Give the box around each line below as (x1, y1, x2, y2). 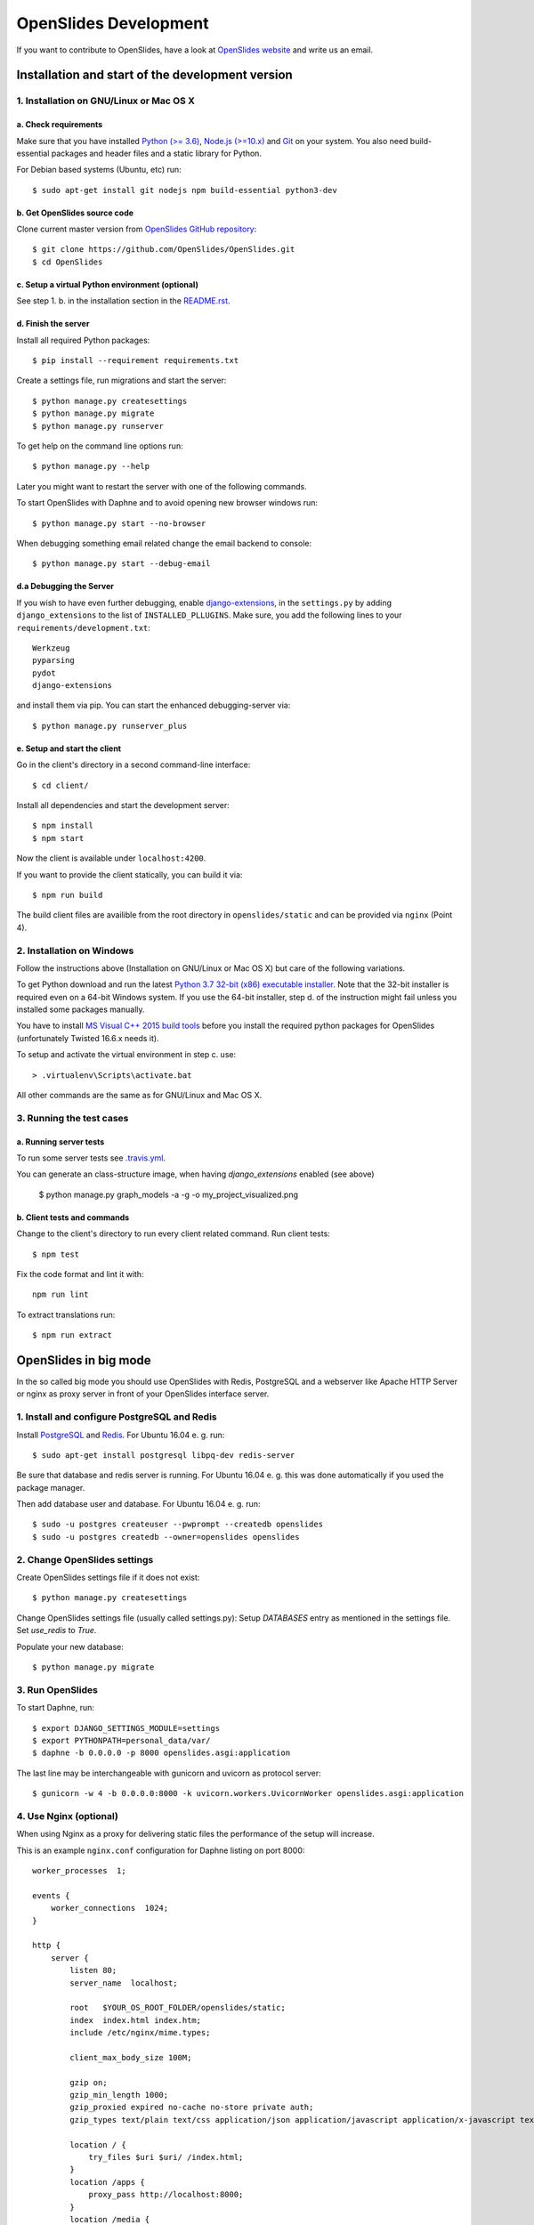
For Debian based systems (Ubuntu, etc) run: (16, 165, 182, 175)
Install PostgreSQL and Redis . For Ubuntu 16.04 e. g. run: (16, 1429, 225, 1440)
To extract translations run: (16, 1309, 116, 1320)
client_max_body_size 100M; (69, 2052, 192, 2062)
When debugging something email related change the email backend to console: (16, 538, 311, 548)
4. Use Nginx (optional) (16, 1809, 119, 1822)
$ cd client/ (32, 780, 89, 790)
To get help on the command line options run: (16, 441, 183, 451)
